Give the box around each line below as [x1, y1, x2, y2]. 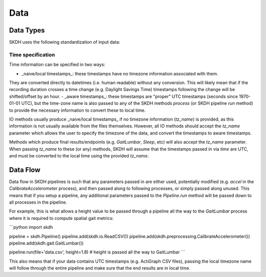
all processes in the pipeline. [9, 199, 67, 205]
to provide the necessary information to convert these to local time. [9, 107, 146, 113]
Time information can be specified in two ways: [9, 62, 105, 67]
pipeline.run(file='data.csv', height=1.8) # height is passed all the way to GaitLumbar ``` [9, 249, 186, 255]
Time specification [9, 51, 55, 58]
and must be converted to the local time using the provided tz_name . [9, 153, 149, 158]
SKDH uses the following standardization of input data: [9, 39, 120, 45]
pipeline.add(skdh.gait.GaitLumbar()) [9, 240, 84, 246]
